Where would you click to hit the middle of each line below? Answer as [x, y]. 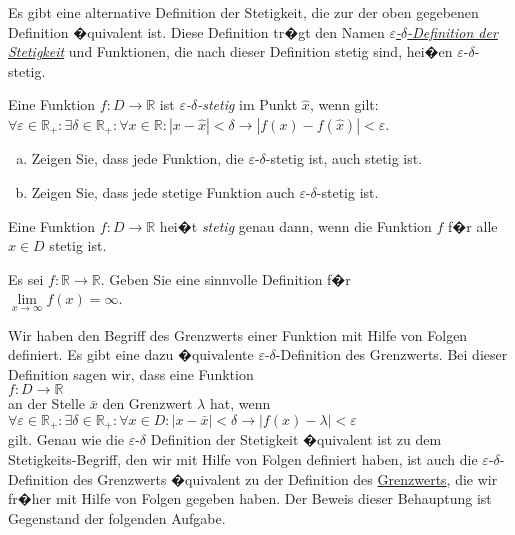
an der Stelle [47, 403]
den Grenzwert [147, 403]
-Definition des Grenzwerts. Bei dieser [391, 354]
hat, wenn [240, 403]
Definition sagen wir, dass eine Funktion [131, 373]
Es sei [26, 278]
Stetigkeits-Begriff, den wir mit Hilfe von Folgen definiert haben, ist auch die [243, 459]
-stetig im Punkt [247, 104]
